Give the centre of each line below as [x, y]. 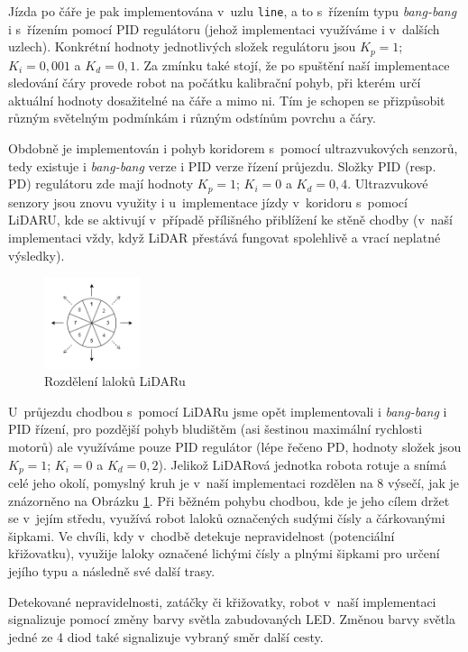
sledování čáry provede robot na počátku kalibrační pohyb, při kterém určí [215, 83]
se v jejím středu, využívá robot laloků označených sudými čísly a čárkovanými [227, 518]
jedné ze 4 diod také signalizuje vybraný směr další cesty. [166, 636]
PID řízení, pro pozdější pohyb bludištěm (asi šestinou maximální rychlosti [216, 429]
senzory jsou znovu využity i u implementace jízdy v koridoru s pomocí [208, 202]
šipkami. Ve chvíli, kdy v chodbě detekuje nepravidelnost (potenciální [202, 535]
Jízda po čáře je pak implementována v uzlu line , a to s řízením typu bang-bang [233, 11]
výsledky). [37, 255]
